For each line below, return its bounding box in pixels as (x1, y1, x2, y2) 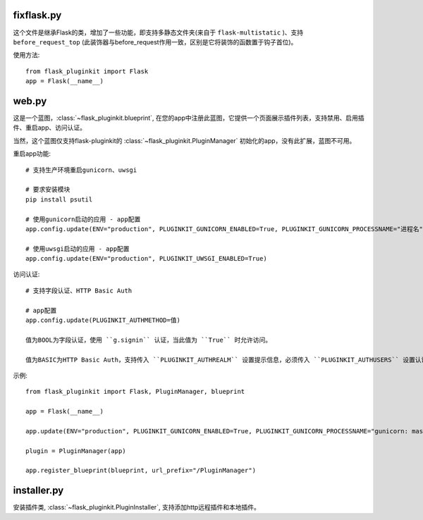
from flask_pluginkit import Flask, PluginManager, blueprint (25, 388, 245, 396)
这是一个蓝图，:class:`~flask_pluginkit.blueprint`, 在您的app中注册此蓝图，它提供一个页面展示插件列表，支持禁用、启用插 (13, 113, 364, 122)
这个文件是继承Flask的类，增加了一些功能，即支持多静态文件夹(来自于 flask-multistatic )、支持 (13, 28, 303, 37)
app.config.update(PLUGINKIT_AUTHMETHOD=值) (25, 316, 181, 324)
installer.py (13, 485, 64, 497)
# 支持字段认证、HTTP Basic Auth (25, 286, 133, 295)
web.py (13, 95, 47, 107)
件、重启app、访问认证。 (13, 123, 87, 132)
